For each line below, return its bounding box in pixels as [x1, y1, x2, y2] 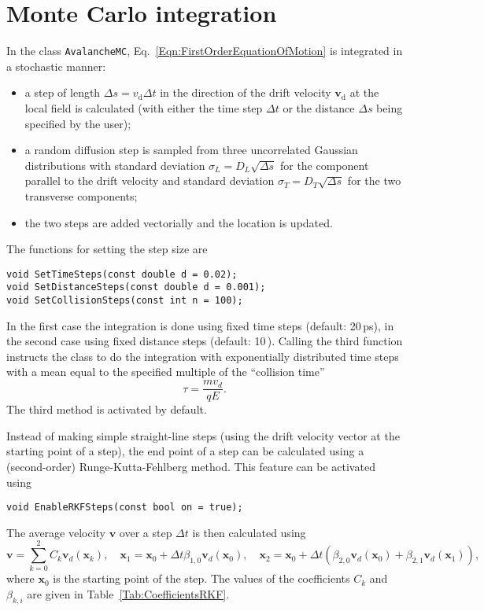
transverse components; [24, 187, 138, 204]
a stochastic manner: [6, 57, 106, 74]
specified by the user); [24, 115, 131, 131]
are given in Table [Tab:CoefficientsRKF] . [27, 586, 230, 602]
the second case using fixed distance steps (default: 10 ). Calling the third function [6, 333, 403, 349]
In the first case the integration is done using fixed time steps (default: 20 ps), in [6, 317, 394, 333]
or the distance [283, 99, 355, 116]
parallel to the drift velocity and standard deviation [24, 172, 275, 189]
